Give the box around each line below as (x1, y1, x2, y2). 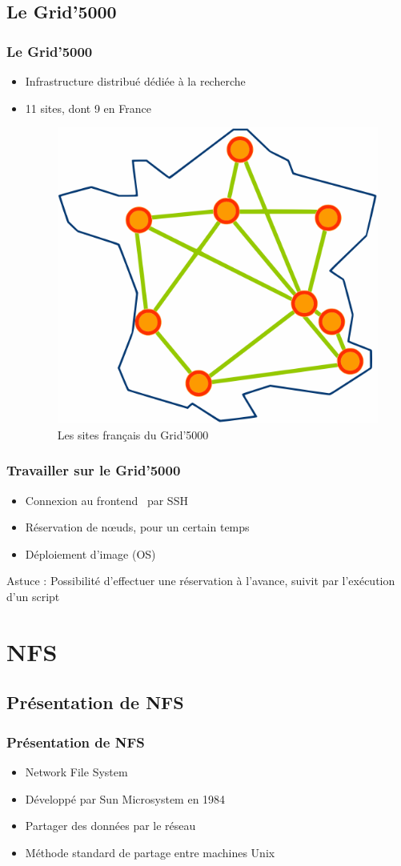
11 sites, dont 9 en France (25, 99, 151, 116)
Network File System (25, 764, 128, 780)
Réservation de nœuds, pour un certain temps (25, 519, 250, 535)
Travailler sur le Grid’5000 (6, 460, 181, 480)
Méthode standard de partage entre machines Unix (25, 844, 275, 860)
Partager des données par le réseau (25, 817, 196, 834)
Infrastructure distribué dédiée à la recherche (25, 73, 246, 89)
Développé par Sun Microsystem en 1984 (25, 790, 226, 807)
